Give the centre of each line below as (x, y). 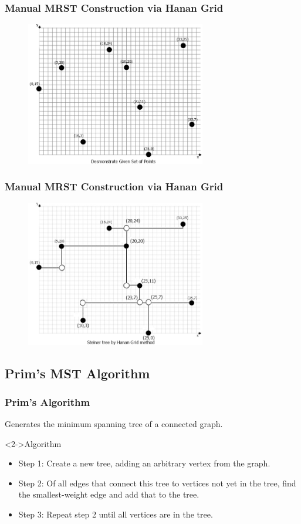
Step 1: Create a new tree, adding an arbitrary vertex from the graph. (144, 463)
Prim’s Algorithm (48, 402)
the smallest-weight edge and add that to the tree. (109, 494)
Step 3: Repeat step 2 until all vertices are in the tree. (116, 514)
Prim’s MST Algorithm (77, 373)
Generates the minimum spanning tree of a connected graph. (114, 424)
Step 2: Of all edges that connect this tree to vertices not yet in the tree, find (157, 483)
